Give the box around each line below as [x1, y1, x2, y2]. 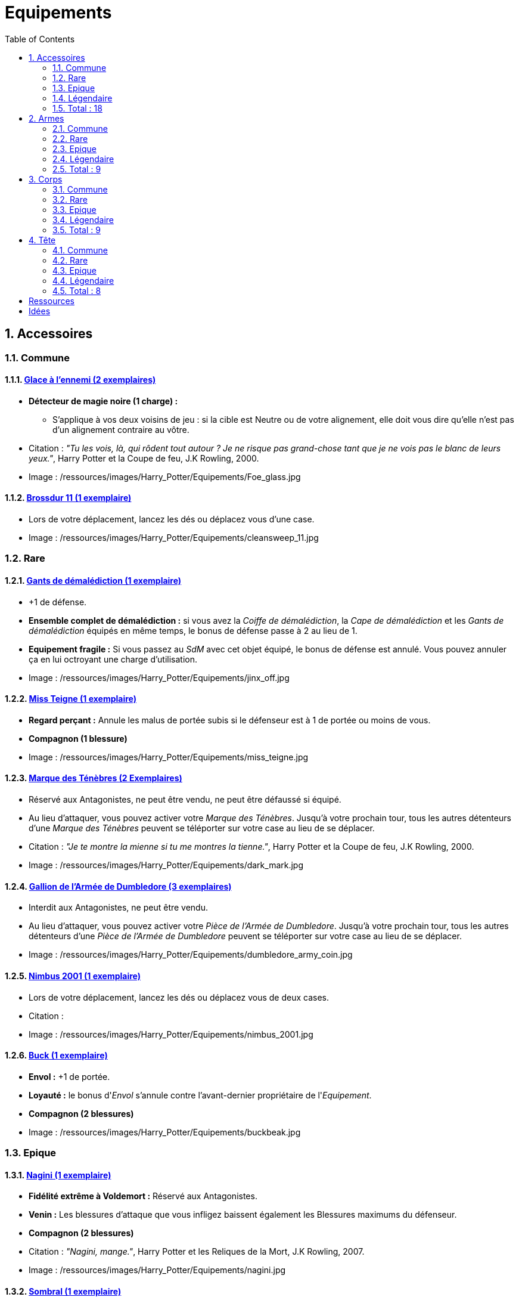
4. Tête [29, 234, 56, 245]
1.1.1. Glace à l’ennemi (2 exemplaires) [5, 374, 156, 385]
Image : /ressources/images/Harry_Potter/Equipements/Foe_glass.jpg [29, 471, 301, 482]
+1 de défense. [29, 596, 87, 607]
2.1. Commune [52, 123, 108, 134]
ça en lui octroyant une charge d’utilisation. [29, 654, 198, 664]
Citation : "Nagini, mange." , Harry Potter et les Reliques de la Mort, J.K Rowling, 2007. [29, 1246, 365, 1257]
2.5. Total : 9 [52, 163, 101, 174]
